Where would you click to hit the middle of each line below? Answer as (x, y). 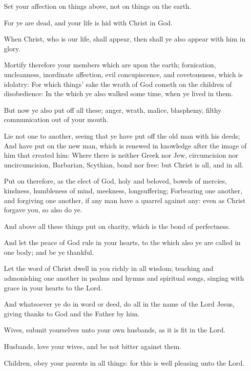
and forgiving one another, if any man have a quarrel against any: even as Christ (125, 200)
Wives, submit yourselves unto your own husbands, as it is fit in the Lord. (115, 330)
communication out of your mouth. (56, 119)
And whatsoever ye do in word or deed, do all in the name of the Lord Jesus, (119, 304)
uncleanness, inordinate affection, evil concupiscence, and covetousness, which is (123, 74)
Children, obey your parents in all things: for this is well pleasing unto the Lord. (124, 362)
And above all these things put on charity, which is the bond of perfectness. (117, 226)
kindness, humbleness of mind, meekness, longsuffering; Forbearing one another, (123, 190)
